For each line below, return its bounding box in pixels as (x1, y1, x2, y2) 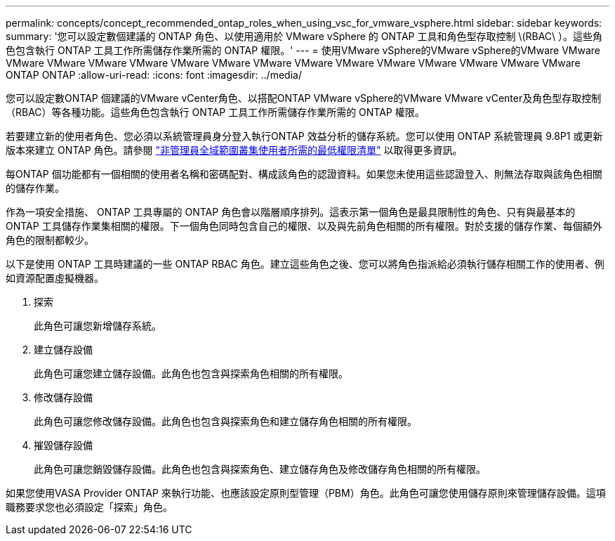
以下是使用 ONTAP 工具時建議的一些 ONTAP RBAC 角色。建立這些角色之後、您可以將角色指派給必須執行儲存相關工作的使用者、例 (6, 258, 604, 270)
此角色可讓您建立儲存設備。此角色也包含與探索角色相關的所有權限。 (34, 367, 348, 379)
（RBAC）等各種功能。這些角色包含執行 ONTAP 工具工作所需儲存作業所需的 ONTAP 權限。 (6, 106, 425, 118)
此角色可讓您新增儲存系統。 (34, 320, 161, 332)
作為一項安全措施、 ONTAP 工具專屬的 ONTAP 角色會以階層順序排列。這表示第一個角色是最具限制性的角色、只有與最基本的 (6, 206, 576, 218)
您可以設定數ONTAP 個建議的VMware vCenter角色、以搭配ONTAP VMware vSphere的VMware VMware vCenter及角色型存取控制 (6, 92, 602, 104)
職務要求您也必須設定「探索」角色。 (6, 501, 173, 513)
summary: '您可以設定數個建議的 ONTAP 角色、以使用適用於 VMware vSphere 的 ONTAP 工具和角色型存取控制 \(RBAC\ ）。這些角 (6, 30, 603, 42)
